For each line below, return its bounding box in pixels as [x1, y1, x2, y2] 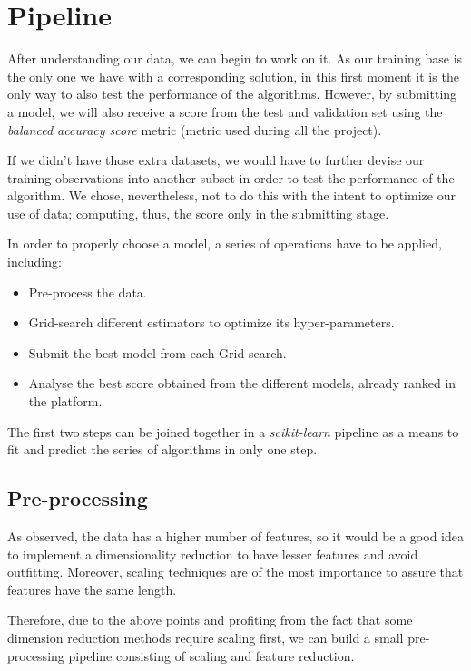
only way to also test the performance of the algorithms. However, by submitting [7, 84, 457, 103]
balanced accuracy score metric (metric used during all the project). [7, 120, 382, 139]
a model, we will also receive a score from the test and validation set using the [7, 102, 443, 121]
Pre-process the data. [28, 282, 147, 301]
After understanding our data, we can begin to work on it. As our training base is [7, 49, 463, 68]
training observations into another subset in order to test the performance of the [7, 168, 455, 187]
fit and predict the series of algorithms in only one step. [7, 440, 318, 459]
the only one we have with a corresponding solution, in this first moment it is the [7, 66, 459, 85]
